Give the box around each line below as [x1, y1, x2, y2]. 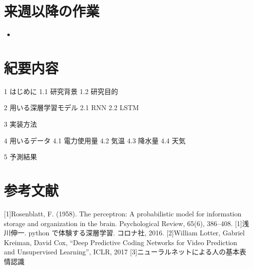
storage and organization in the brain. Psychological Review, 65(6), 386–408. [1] [4, 218, 242, 228]
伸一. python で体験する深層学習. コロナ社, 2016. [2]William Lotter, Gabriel [10, 228, 245, 238]
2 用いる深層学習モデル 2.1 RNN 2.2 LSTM [4, 102, 139, 113]
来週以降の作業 [4, 1, 100, 21]
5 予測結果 [4, 152, 37, 162]
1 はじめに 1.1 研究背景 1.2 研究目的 [4, 86, 118, 96]
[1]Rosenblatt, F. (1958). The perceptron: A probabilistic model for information [4, 208, 242, 218]
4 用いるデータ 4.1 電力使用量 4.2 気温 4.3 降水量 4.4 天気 [4, 135, 186, 145]
